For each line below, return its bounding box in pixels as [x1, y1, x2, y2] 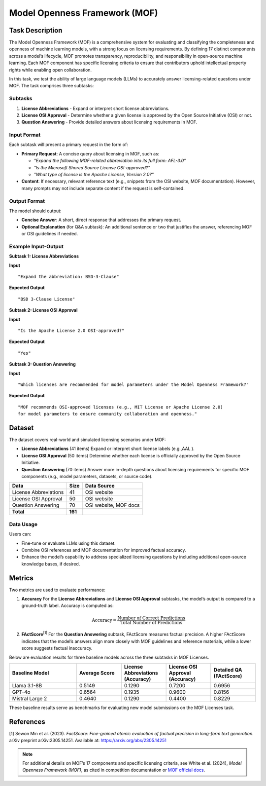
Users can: [9, 531, 32, 537]
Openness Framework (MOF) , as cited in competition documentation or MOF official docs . [22, 767, 205, 773]
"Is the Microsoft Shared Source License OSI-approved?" [33, 164, 150, 170]
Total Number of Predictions [120, 620, 182, 625]
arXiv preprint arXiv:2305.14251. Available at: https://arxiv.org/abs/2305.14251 [9, 738, 167, 744]
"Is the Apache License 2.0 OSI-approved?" [18, 328, 125, 333]
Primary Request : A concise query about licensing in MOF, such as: [21, 150, 160, 156]
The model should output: [9, 208, 62, 214]
